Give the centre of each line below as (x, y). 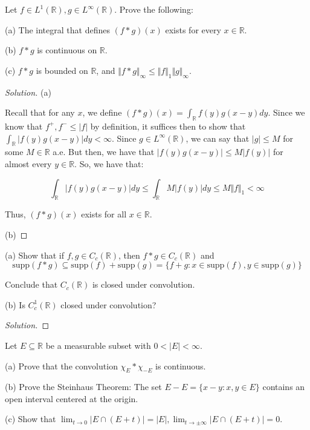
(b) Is (15, 304)
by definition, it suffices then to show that (168, 126)
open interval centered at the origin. (72, 398)
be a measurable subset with (98, 345)
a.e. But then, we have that (104, 152)
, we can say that (218, 138)
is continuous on (67, 50)
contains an (284, 387)
